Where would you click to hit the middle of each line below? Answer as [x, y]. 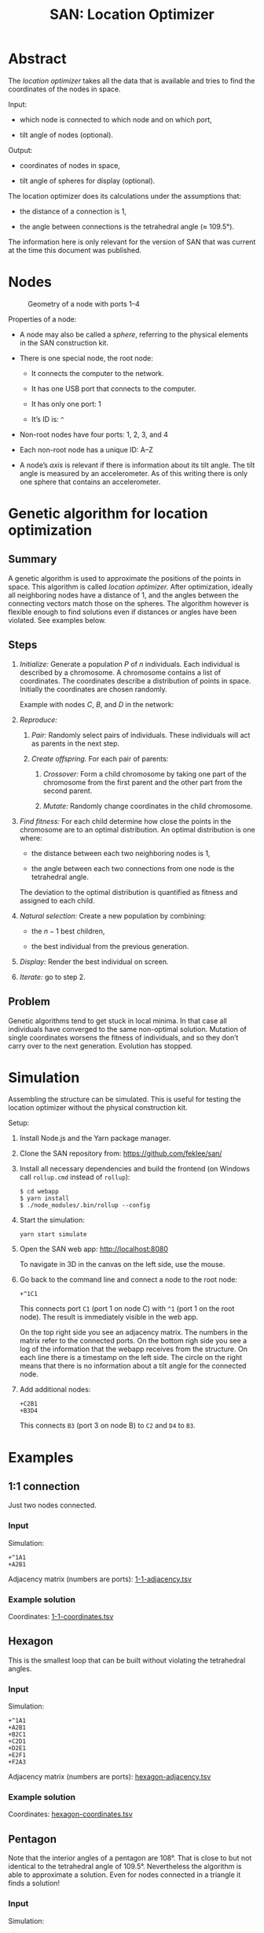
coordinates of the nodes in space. [64, 89]
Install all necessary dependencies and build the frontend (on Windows [134, 1169]
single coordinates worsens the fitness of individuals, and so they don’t [123, 1037]
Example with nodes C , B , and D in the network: [97, 704]
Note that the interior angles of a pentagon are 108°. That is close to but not [130, 1858]
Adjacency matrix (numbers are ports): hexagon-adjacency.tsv [110, 1777]
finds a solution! [34, 1883]
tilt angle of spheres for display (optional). [87, 181]
